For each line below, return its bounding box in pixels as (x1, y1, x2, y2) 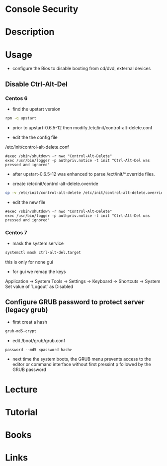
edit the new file (12, 199, 46, 205)
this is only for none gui (5, 259, 53, 265)
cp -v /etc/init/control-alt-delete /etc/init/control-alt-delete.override (5, 190, 166, 195)
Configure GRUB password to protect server (5, 298, 145, 306)
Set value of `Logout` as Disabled (5, 283, 74, 289)
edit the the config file (12, 134, 58, 140)
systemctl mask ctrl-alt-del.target (5, 250, 81, 255)
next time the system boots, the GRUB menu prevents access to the (12, 356, 151, 362)
